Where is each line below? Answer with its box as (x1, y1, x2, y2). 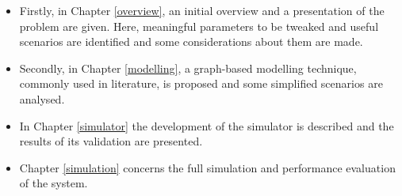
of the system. (19, 175, 88, 191)
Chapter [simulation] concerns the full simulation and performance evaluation (19, 159, 396, 175)
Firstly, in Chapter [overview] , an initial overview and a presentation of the (19, 2, 385, 18)
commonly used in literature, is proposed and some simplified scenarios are (19, 75, 383, 92)
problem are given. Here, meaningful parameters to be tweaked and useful (19, 17, 379, 34)
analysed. (19, 90, 65, 107)
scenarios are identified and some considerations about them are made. (19, 33, 363, 50)
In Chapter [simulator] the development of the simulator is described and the (19, 117, 394, 134)
